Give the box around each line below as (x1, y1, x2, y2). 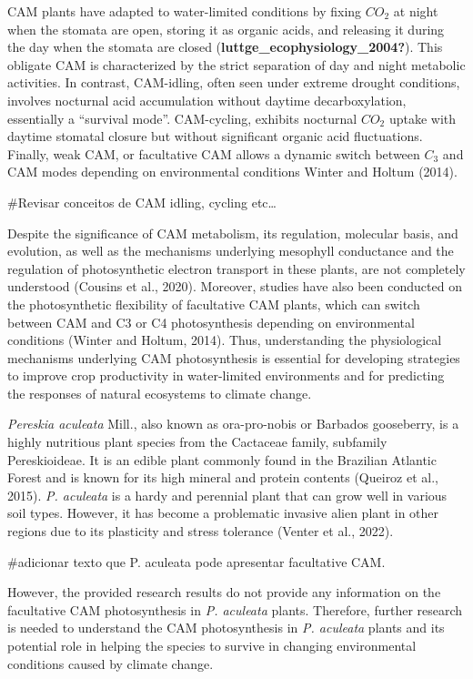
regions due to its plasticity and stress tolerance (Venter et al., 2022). (7, 522, 394, 541)
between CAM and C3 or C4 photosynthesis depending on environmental (7, 312, 415, 331)
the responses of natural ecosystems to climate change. (7, 383, 312, 402)
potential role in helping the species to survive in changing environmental (7, 636, 417, 654)
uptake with (388, 108, 457, 127)
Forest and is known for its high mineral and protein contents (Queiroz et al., (7, 468, 438, 487)
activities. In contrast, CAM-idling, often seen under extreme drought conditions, (7, 73, 460, 92)
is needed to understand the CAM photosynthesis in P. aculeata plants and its (7, 618, 445, 637)
